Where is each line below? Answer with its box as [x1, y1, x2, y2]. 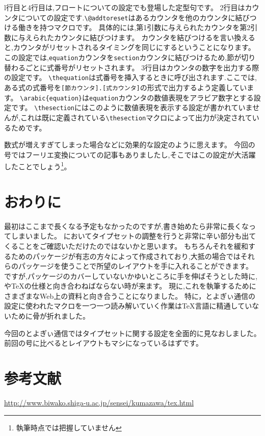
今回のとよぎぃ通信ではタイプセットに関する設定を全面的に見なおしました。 [4, 327, 261, 338]
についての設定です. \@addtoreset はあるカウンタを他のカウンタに [18, 12, 235, 22]
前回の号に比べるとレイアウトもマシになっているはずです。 [4, 338, 203, 348]
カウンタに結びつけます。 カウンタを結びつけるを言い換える [54, 32, 255, 42]
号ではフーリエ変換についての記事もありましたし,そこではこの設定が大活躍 [4, 149, 256, 160]
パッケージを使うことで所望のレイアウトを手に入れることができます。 [18, 261, 253, 271]
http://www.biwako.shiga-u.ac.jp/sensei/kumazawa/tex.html [4, 397, 194, 407]
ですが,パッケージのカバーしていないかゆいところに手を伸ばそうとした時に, [4, 270, 258, 281]
